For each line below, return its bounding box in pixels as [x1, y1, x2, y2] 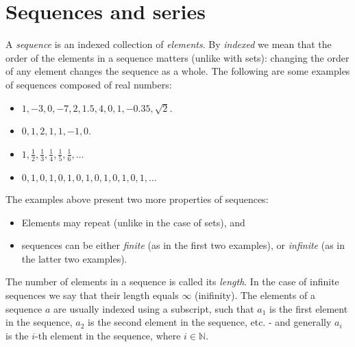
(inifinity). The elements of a [195, 287, 315, 302]
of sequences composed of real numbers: [5, 77, 172, 91]
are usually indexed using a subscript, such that [53, 301, 254, 315]
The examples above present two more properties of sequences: [5, 192, 269, 206]
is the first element [269, 301, 348, 315]
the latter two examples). [21, 251, 127, 265]
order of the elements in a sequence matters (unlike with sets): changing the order [5, 50, 350, 64]
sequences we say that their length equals [5, 287, 179, 302]
